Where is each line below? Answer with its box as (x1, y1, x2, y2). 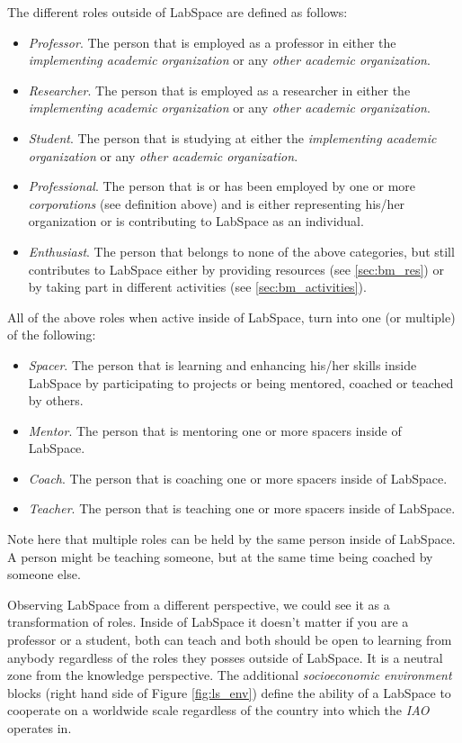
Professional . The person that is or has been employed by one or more (28, 177, 416, 195)
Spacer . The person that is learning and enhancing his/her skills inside (28, 355, 417, 374)
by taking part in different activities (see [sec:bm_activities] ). (28, 277, 367, 296)
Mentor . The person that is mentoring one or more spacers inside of (28, 421, 402, 439)
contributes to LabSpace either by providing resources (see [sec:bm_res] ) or (28, 259, 444, 278)
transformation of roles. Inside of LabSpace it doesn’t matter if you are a (7, 612, 409, 631)
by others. (28, 391, 84, 410)
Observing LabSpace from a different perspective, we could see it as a (7, 594, 390, 613)
